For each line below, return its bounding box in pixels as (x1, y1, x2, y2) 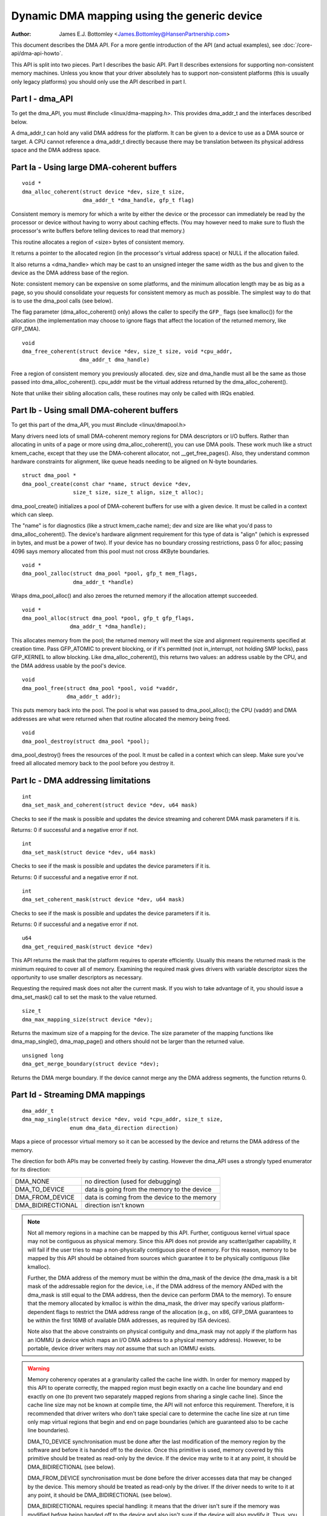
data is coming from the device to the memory (85, 1193, 217, 1201)
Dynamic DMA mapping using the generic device (11, 9, 263, 22)
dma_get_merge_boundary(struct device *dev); (22, 1061, 160, 1067)
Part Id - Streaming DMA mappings (11, 1090, 145, 1100)
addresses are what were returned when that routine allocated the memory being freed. (11, 715, 230, 722)
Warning (27, 1364, 50, 1372)
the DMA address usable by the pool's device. (11, 662, 127, 669)
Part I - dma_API (11, 94, 73, 104)
